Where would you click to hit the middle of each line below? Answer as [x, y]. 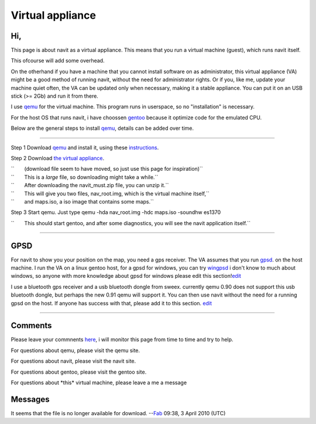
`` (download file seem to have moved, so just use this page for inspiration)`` [107, 169]
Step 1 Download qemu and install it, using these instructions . [85, 147]
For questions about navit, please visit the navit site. [73, 361]
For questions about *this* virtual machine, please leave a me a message [99, 382]
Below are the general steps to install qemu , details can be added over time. [102, 128]
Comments [31, 325]
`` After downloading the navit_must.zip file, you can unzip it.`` [90, 185]
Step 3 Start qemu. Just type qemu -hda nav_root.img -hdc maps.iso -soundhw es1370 [116, 212]
